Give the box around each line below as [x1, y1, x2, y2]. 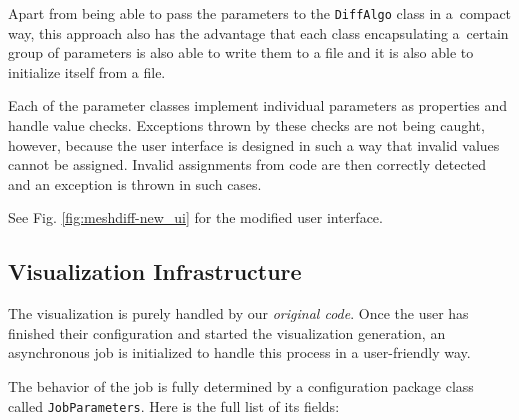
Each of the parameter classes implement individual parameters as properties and [8, 95, 508, 116]
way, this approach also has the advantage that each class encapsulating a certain [8, 22, 509, 43]
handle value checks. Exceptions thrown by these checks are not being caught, [8, 115, 485, 136]
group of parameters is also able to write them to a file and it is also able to [8, 42, 474, 63]
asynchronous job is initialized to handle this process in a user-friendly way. [8, 342, 471, 363]
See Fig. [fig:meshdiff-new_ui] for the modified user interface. [8, 207, 383, 228]
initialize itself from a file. [8, 61, 166, 82]
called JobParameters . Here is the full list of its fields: [8, 395, 340, 416]
